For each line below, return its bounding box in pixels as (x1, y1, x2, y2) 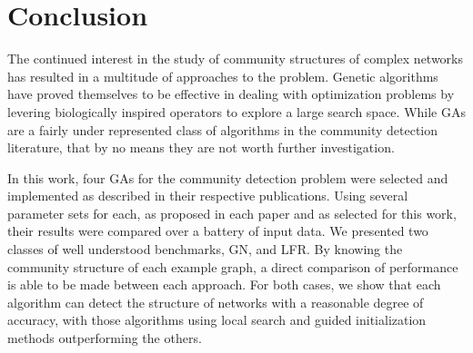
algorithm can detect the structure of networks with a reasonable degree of (7, 292, 424, 311)
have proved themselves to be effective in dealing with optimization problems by (7, 84, 455, 103)
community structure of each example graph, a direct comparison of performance (7, 257, 458, 276)
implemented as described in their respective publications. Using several (7, 186, 408, 205)
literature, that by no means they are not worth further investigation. (7, 138, 395, 157)
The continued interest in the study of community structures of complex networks (7, 49, 464, 68)
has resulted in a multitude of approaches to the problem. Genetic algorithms (7, 66, 438, 85)
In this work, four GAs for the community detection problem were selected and (7, 168, 448, 187)
